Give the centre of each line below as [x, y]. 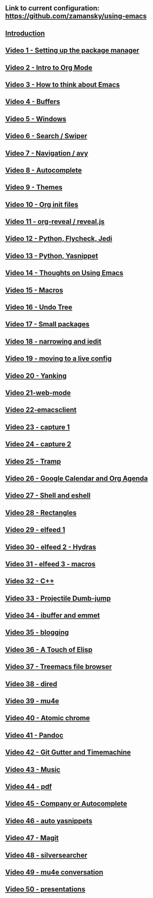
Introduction [25, 33]
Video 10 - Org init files [42, 204]
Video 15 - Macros [34, 290]
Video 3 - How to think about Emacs [62, 84]
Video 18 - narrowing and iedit [53, 341]
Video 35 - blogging [37, 632]
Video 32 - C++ [30, 581]
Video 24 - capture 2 [38, 444]
